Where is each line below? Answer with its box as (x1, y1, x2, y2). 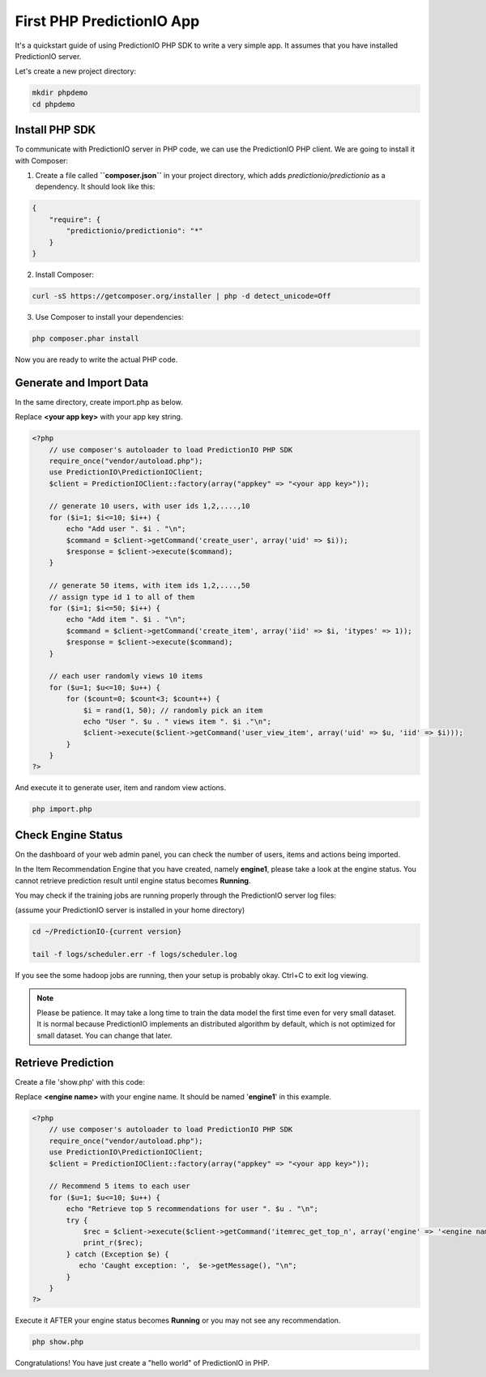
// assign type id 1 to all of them (49, 592, 194, 601)
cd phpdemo (32, 100, 75, 108)
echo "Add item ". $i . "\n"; (66, 615, 186, 624)
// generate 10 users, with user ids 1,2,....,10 (49, 502, 250, 511)
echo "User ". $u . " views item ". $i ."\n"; (83, 716, 271, 726)
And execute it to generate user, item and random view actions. (15, 783, 227, 793)
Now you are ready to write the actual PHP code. (15, 355, 178, 364)
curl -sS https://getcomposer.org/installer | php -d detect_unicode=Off (32, 291, 331, 300)
